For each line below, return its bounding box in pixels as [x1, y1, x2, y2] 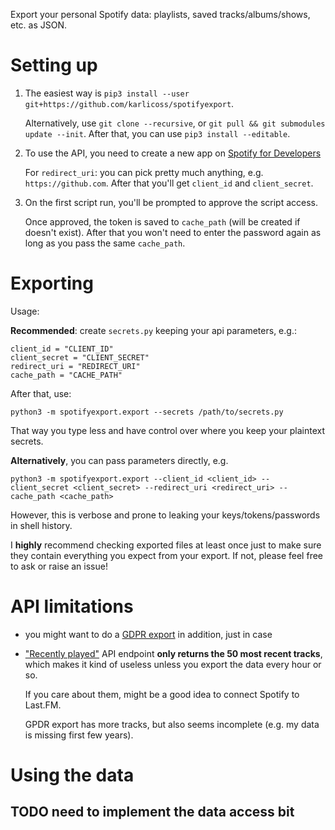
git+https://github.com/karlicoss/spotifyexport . [24, 97, 235, 109]
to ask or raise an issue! [10, 560, 108, 572]
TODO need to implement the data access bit [10, 804, 295, 821]
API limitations [10, 595, 134, 618]
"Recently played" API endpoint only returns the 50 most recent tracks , [24, 647, 323, 659]
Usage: [10, 305, 40, 317]
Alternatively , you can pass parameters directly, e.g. [10, 454, 229, 466]
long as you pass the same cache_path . [24, 237, 186, 249]
